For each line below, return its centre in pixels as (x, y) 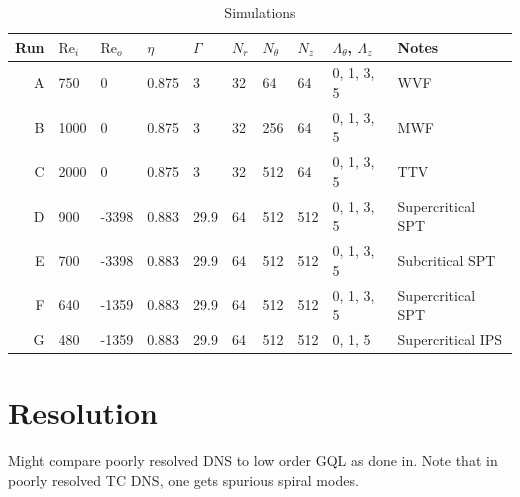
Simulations (260, 12)
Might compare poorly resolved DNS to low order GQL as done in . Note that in (253, 460)
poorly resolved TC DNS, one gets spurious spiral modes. (183, 479)
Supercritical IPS (450, 339)
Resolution (83, 412)
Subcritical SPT (446, 259)
